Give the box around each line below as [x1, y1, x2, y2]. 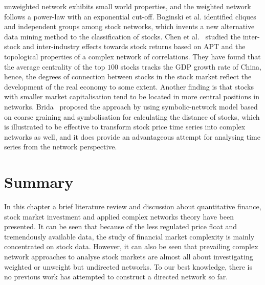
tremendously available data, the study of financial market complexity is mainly [4, 231, 255, 242]
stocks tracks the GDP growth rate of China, [120, 61, 261, 72]
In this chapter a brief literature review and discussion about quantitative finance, [4, 201, 261, 212]
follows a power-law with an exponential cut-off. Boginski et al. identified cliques [4, 11, 256, 21]
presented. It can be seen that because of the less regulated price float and [4, 221, 237, 232]
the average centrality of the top [4, 61, 105, 72]
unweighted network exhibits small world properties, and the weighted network [4, 1, 251, 11]
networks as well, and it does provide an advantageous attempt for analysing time [4, 131, 260, 142]
